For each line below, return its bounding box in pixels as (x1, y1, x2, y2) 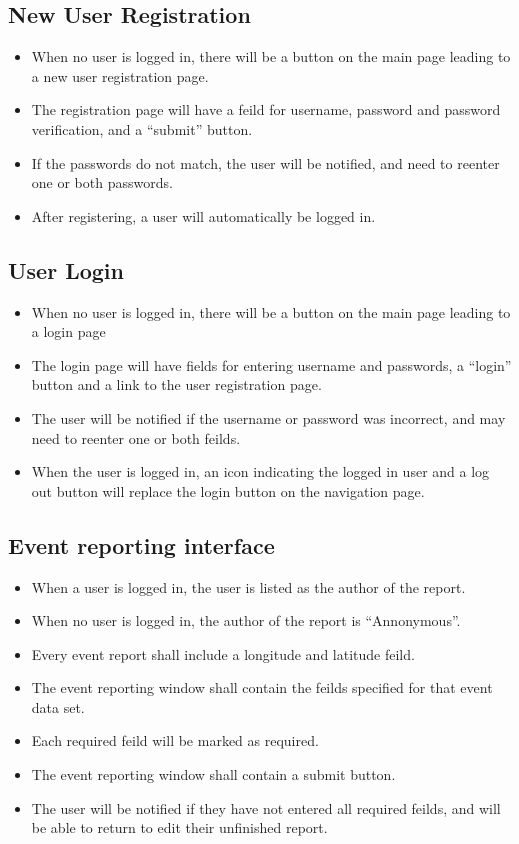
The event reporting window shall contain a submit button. (31, 764, 396, 785)
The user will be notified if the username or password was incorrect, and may (31, 407, 506, 428)
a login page (31, 321, 106, 342)
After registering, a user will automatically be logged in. (31, 205, 376, 226)
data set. (31, 696, 85, 717)
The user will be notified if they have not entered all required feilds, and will (31, 797, 501, 818)
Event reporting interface (8, 529, 275, 560)
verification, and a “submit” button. (31, 118, 253, 139)
